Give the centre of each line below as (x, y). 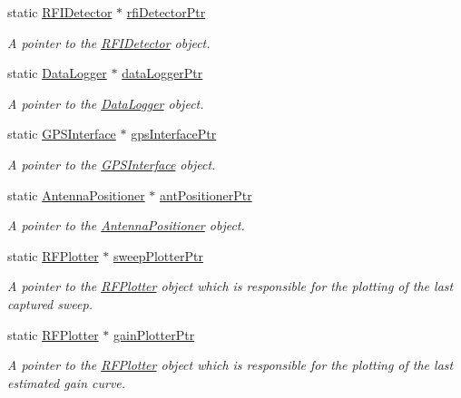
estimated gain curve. (67, 382)
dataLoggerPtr (162, 73)
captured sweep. (50, 303)
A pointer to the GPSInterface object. (112, 164)
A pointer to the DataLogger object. (106, 103)
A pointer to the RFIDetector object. (109, 42)
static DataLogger (57, 73)
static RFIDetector (60, 12)
